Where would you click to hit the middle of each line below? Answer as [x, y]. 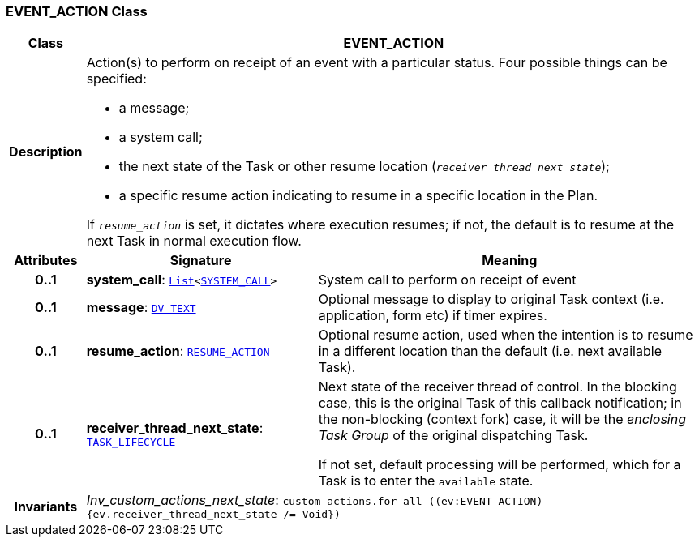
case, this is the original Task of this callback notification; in [500, 403]
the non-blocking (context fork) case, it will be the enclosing [502, 419]
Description [46, 152]
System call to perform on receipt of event [447, 280]
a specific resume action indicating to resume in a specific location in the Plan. [358, 196]
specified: [116, 79]
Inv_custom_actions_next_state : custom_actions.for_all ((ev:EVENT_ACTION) [315, 500]
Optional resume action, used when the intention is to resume [506, 335]
